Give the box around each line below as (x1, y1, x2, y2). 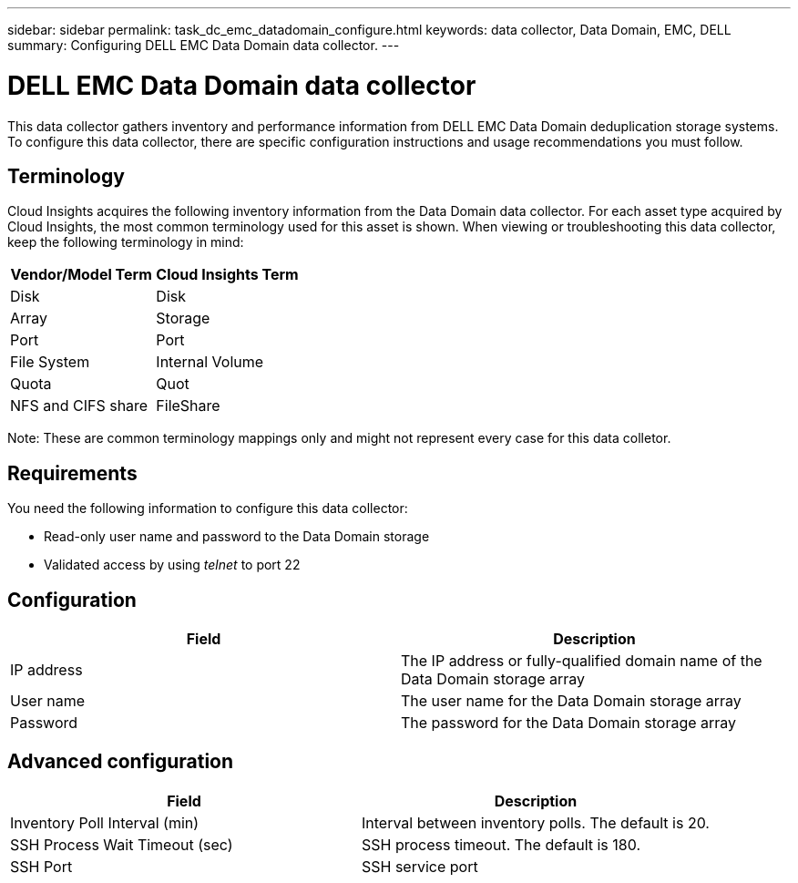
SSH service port (361, 857, 478, 876)
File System (10, 353, 90, 372)
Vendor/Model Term (10, 265, 152, 284)
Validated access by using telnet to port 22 (44, 557, 301, 573)
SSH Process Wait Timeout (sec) (10, 835, 233, 854)
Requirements (7, 461, 138, 485)
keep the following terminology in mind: (7, 234, 244, 251)
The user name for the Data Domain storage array (401, 692, 742, 711)
